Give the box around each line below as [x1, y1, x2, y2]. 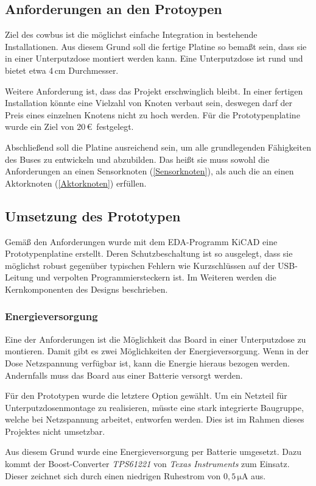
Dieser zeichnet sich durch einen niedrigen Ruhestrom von [5, 469, 221, 482]
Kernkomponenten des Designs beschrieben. [5, 282, 168, 295]
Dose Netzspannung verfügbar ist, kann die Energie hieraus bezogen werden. [5, 356, 290, 369]
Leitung [5, 271, 33, 284]
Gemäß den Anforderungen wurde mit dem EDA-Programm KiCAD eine [5, 235, 278, 248]
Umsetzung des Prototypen [5, 206, 181, 225]
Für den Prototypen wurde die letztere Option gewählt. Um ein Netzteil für [5, 389, 287, 402]
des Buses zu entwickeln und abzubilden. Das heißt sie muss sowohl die [5, 152, 270, 165]
